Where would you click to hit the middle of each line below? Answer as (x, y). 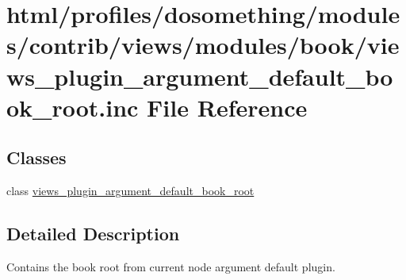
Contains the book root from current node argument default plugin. (171, 266)
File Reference (227, 107)
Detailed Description (93, 234)
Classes (36, 157)
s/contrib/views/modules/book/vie (203, 45)
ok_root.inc (73, 107)
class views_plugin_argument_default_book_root (130, 191)
